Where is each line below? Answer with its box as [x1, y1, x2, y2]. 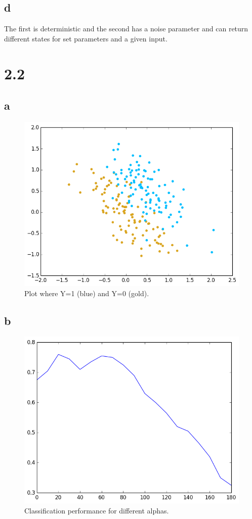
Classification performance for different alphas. [24, 505, 169, 515]
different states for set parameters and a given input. [4, 33, 167, 43]
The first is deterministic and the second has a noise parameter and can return [4, 23, 248, 34]
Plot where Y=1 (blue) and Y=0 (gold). [24, 288, 149, 298]
